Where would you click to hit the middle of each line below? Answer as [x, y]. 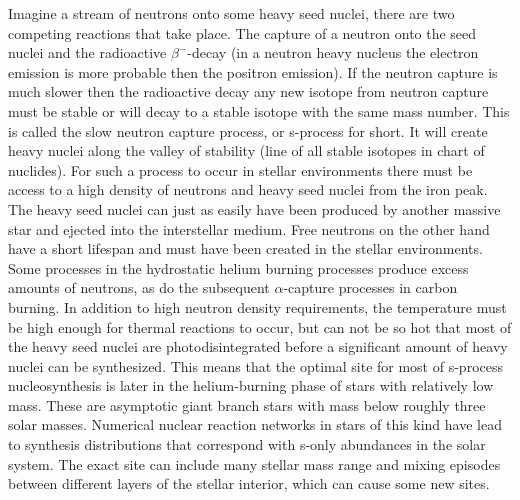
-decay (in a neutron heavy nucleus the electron [333, 52]
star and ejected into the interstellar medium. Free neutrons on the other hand [249, 228]
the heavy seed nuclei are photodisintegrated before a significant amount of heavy [258, 346]
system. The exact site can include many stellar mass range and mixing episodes [254, 463]
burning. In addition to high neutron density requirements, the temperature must [257, 306]
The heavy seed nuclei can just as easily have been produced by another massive [254, 208]
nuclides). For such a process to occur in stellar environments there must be [240, 169]
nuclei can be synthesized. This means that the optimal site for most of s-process [255, 365]
